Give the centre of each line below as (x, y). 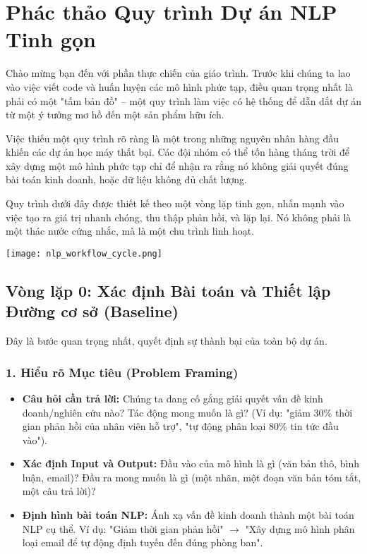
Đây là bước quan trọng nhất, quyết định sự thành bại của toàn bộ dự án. (167, 341)
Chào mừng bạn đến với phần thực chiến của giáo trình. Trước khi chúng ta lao (178, 73)
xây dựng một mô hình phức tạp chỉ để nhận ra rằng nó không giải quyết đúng (177, 165)
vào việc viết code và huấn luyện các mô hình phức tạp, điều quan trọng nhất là (179, 86)
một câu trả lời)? (59, 491)
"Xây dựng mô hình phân (300, 528)
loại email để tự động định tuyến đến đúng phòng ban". (143, 542)
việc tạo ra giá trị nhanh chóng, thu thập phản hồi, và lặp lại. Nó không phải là (179, 217)
